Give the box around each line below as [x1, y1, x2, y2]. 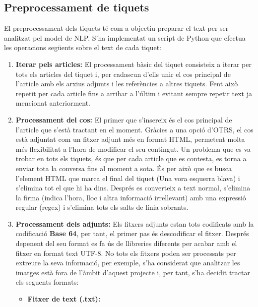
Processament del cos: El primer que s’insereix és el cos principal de [15, 114, 232, 124]
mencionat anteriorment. [15, 98, 90, 108]
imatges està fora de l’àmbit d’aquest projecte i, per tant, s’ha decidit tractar [15, 267, 251, 277]
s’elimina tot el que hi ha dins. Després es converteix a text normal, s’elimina [15, 183, 251, 193]
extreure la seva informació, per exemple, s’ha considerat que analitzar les [15, 257, 240, 268]
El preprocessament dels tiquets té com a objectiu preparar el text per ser [4, 23, 229, 33]
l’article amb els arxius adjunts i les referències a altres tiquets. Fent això [15, 78, 238, 89]
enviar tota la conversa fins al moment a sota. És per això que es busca [15, 163, 232, 173]
